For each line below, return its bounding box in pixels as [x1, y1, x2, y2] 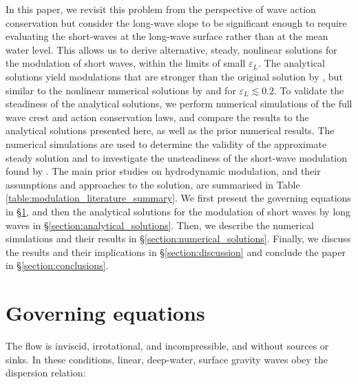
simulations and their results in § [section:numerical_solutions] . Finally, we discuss [6, 231, 351, 246]
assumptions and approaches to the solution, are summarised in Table [6, 177, 300, 191]
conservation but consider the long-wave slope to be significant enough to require [6, 15, 347, 30]
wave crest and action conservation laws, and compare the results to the [6, 109, 309, 124]
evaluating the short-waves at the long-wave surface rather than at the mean [6, 29, 328, 43]
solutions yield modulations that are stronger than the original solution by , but [6, 69, 343, 83]
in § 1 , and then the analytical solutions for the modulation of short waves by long [6, 204, 351, 218]
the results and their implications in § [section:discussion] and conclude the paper [6, 244, 346, 259]
